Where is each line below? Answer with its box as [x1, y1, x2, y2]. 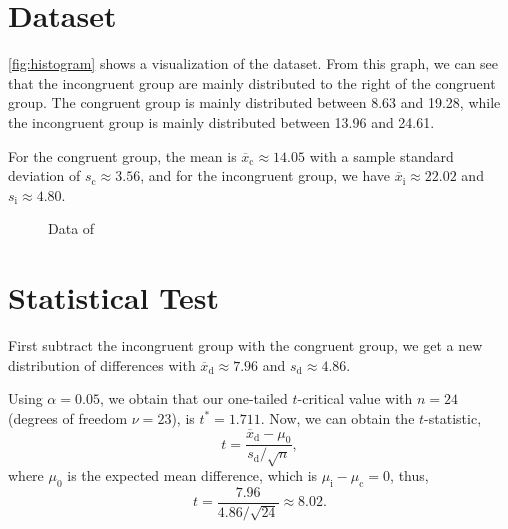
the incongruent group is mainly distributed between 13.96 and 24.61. [8, 111, 435, 132]
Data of [48, 218, 95, 239]
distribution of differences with [8, 354, 196, 375]
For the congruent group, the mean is [8, 145, 237, 166]
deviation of [8, 165, 81, 186]
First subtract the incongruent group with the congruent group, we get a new [8, 335, 483, 355]
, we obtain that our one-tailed [99, 388, 288, 409]
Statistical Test [8, 277, 219, 318]
